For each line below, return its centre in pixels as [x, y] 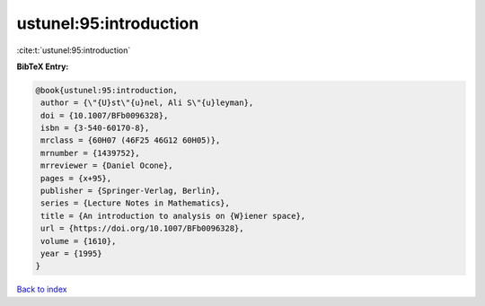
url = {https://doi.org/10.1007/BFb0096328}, [142, 228]
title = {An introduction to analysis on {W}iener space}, [173, 216]
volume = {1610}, [79, 241]
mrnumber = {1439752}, [91, 153]
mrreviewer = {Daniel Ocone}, [107, 166]
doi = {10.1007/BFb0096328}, [105, 115]
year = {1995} [71, 254]
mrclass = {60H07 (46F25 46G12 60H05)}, [131, 140]
